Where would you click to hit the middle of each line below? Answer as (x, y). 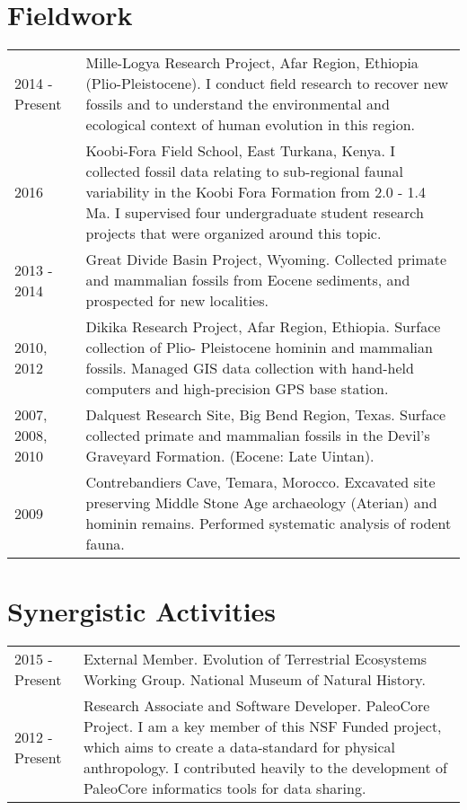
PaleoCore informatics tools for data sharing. (225, 788)
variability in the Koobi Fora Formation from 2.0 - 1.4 (256, 192)
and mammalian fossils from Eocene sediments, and (248, 280)
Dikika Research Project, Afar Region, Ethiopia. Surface (263, 327)
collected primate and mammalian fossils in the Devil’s (258, 436)
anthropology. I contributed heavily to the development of (265, 768)
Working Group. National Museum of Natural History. (254, 680)
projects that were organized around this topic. (233, 233)
